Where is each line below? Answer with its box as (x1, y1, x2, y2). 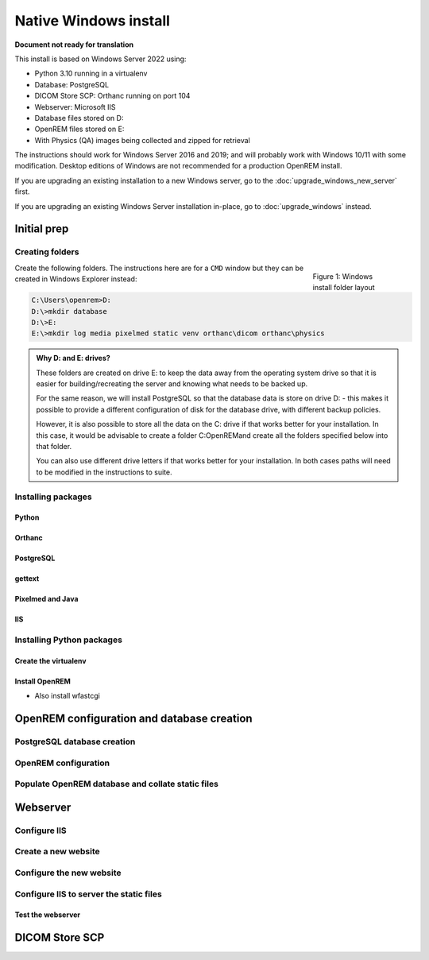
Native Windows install (14, 12, 171, 29)
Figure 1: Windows (312, 271, 373, 281)
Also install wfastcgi (34, 691, 101, 701)
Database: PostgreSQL (34, 79, 110, 89)
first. (14, 187, 30, 196)
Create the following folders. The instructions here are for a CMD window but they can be (14, 263, 304, 273)
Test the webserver (14, 910, 81, 919)
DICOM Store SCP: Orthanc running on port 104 (34, 91, 191, 101)
